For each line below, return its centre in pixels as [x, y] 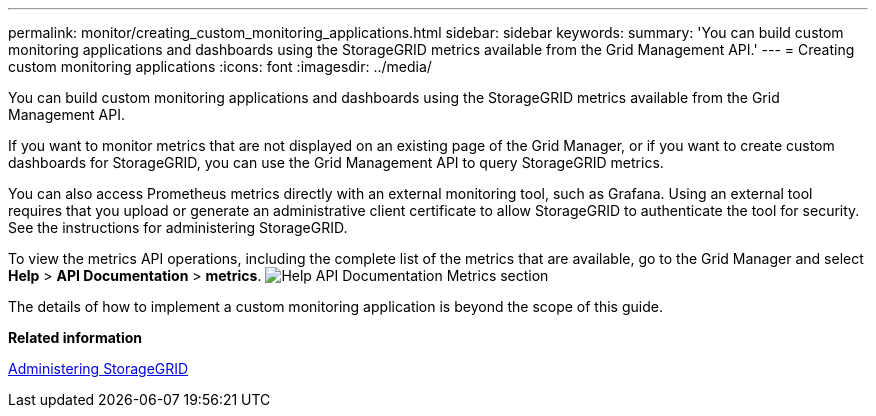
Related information [75, 337]
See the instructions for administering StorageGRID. [178, 227]
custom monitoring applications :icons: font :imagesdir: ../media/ [220, 66]
